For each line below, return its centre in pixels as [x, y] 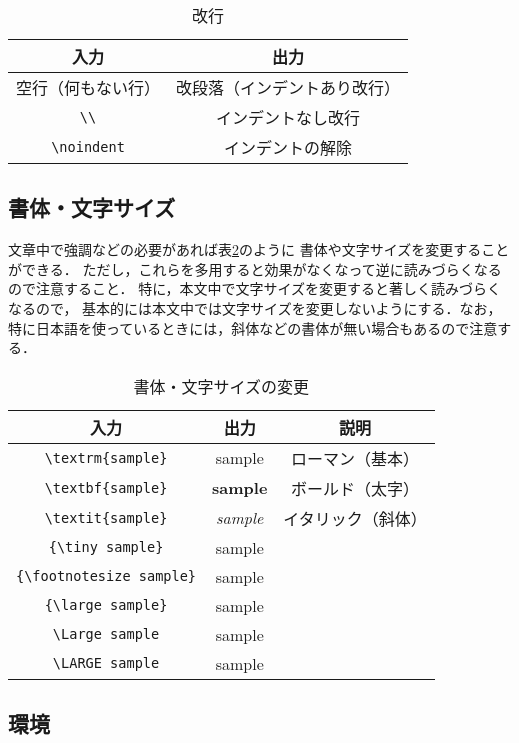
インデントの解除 [288, 147]
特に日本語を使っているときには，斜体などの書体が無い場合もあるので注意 [253, 327]
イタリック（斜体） [355, 518]
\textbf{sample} [106, 487]
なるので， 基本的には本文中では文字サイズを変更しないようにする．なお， [255, 307]
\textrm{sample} [106, 457]
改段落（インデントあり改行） [288, 87]
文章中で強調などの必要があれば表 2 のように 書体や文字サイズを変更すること [259, 249]
